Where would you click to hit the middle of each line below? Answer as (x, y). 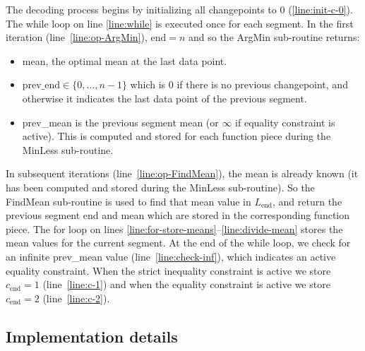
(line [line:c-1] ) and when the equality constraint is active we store (186, 284)
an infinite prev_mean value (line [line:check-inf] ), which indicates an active (171, 256)
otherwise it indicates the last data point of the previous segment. (164, 98)
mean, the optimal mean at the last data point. (125, 60)
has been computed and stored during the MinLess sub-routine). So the (160, 187)
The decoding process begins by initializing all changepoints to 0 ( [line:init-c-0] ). (179, 9)
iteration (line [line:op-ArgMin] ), (77, 37)
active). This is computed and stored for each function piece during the (176, 136)
